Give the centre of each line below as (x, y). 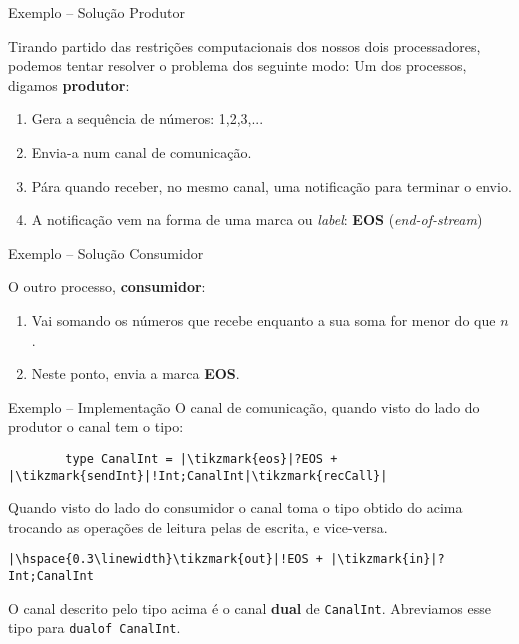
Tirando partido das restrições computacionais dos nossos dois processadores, (244, 45)
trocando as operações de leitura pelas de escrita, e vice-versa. (198, 526)
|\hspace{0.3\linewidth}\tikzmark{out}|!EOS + (165, 559)
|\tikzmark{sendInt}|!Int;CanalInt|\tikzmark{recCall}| (198, 475)
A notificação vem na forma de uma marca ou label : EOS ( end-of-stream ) (257, 219)
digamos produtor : (69, 84)
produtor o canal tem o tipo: (96, 426)
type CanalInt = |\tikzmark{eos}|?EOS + (201, 458)
